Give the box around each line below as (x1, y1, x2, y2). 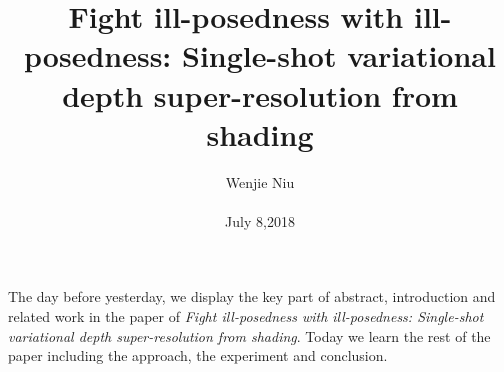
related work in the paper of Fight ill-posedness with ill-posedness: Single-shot (8, 306, 484, 327)
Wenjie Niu (225, 171, 295, 192)
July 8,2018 (225, 210, 295, 231)
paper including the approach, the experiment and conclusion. (8, 345, 388, 366)
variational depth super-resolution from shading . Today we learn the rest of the (8, 325, 491, 346)
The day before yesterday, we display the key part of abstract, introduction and (8, 286, 496, 307)
